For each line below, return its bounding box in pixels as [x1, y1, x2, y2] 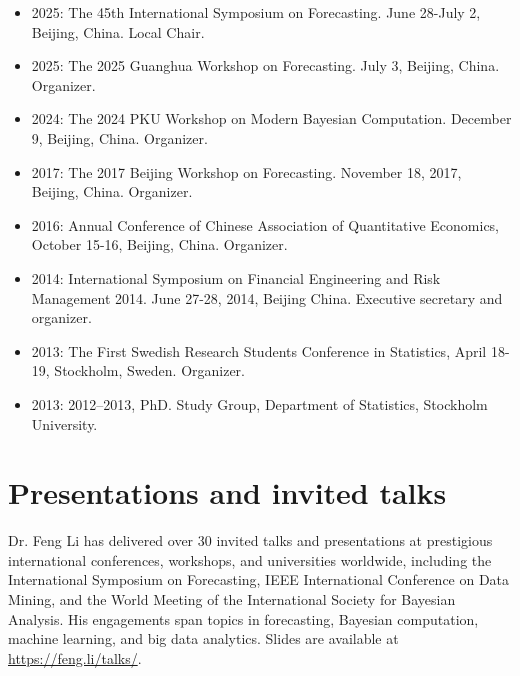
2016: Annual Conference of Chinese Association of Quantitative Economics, [31, 214, 500, 235]
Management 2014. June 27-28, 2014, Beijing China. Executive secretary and [31, 287, 503, 308]
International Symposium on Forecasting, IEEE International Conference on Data [8, 569, 510, 590]
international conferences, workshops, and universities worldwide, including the [8, 549, 492, 570]
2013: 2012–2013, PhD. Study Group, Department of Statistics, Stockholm [31, 393, 488, 414]
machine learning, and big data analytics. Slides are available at [8, 628, 399, 649]
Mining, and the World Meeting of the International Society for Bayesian [8, 589, 456, 609]
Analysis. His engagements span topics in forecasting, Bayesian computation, [8, 608, 479, 629]
